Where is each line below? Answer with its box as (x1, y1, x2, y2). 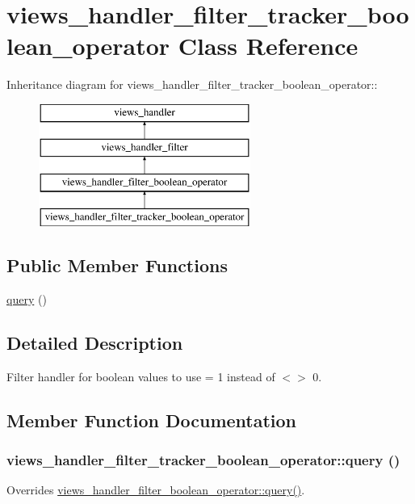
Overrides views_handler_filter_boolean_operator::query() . (6, 481, 305, 498)
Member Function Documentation (6, 407, 297, 432)
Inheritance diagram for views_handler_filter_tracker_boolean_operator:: (6, 76, 378, 93)
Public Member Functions (6, 253, 228, 278)
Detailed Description (6, 330, 183, 355)
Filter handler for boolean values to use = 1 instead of (6, 367, 275, 384)
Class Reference (178, 29, 358, 62)
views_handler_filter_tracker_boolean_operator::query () (6, 449, 400, 469)
